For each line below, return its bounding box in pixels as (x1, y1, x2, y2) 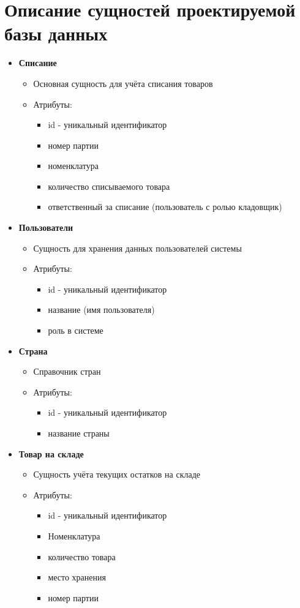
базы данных (4, 21, 108, 46)
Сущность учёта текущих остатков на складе (33, 468, 200, 481)
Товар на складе (18, 447, 84, 460)
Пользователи (18, 221, 73, 234)
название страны (48, 427, 110, 439)
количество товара (48, 550, 116, 563)
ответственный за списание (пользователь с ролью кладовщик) (48, 200, 282, 213)
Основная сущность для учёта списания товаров (33, 77, 213, 89)
